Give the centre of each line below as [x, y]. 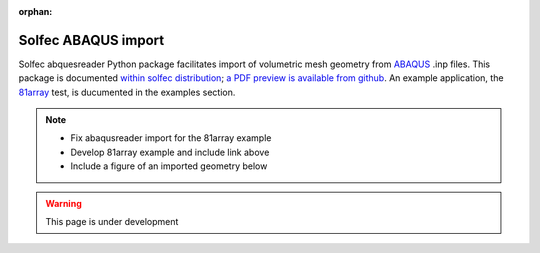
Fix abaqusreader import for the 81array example [171, 138]
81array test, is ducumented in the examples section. [127, 92]
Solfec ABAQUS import [91, 40]
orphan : [35, 11]
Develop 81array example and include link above [170, 152]
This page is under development [112, 222]
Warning [63, 203]
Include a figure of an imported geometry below [169, 166]
